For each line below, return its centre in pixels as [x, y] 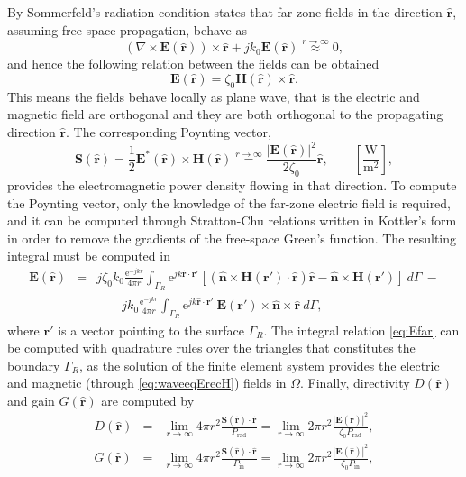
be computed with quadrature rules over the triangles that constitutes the [211, 348]
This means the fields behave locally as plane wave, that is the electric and [214, 96]
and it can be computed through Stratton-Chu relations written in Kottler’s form [232, 220]
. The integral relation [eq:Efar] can [361, 330]
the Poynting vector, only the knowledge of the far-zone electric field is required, [229, 202]
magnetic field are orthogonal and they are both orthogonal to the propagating [225, 114]
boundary [34, 365]
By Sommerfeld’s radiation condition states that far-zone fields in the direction [225, 12]
